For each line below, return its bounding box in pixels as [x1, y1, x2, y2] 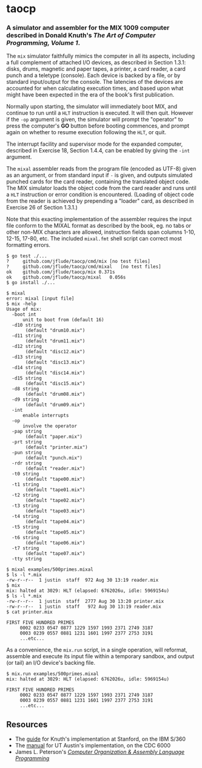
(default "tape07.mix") [25, 551, 86, 557]
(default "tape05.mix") [25, 529, 86, 535]
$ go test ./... [6, 253, 47, 259]
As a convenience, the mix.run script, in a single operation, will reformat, [6, 646, 188, 654]
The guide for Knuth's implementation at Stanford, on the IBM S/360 [15, 735, 186, 743]
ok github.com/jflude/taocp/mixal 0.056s [6, 274, 126, 280]
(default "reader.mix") [25, 466, 86, 472]
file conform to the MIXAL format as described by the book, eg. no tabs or [6, 222, 191, 229]
